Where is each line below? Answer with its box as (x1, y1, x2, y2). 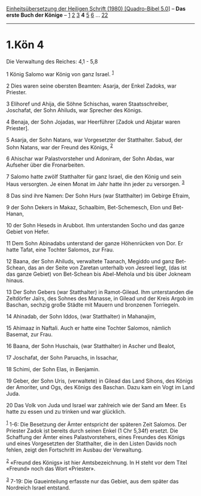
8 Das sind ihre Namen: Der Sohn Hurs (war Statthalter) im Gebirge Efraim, (6, 192, 190, 199)
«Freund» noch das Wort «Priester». (6, 465, 96, 473)
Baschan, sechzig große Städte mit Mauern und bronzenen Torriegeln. (6, 301, 180, 308)
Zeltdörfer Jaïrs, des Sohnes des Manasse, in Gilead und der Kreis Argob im (6, 294, 194, 302)
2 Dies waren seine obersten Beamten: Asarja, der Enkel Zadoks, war (6, 82, 176, 89)
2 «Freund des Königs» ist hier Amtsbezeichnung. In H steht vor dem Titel (6, 458, 187, 466)
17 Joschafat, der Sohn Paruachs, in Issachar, (6, 354, 118, 361)
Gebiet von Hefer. (6, 228, 50, 235)
